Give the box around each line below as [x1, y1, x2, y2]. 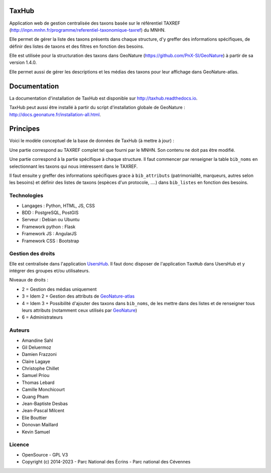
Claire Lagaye [22, 358, 50, 364]
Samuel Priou [22, 372, 50, 379]
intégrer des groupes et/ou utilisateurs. [9, 268, 90, 274]
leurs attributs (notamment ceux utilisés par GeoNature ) [22, 307, 138, 313]
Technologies [9, 192, 44, 199]
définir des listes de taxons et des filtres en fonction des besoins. [9, 43, 144, 49]
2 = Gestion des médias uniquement [22, 286, 97, 292]
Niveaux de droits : [9, 277, 49, 283]
